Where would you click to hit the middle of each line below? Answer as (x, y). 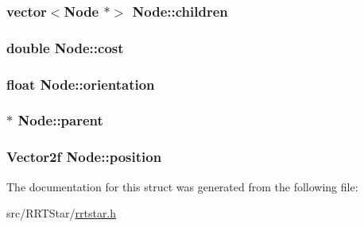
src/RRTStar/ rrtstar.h (62, 213)
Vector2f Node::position (84, 157)
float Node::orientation (81, 84)
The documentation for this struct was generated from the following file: (182, 186)
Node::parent (60, 120)
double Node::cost (65, 47)
